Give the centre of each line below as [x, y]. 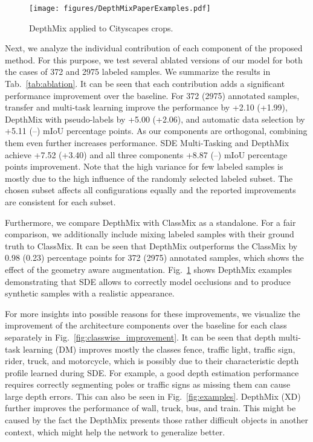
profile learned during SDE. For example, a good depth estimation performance [152, 372]
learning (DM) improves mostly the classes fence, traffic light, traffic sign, [159, 349]
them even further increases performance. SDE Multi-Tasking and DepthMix [147, 143]
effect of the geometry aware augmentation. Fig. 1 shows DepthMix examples [149, 269]
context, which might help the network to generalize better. [115, 431]
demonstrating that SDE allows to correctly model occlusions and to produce [148, 281]
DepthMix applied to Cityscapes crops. [101, 27]
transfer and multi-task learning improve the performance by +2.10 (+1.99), [146, 107]
